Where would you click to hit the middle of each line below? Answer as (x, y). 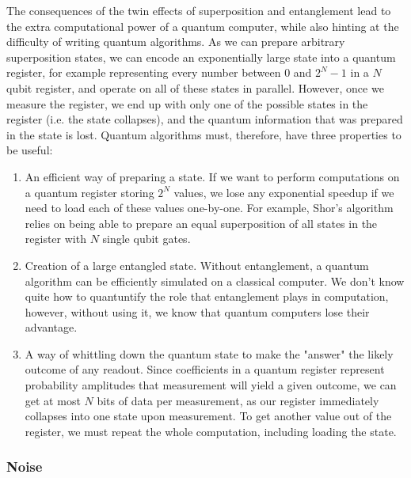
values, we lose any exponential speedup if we (284, 192)
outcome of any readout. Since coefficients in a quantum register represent (205, 369)
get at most (53, 400)
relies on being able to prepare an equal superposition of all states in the (201, 223)
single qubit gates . (147, 239)
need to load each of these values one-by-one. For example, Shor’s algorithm (209, 208)
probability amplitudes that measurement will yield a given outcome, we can (211, 385)
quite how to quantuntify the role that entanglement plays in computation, (207, 296)
